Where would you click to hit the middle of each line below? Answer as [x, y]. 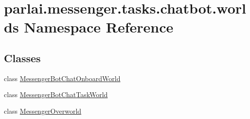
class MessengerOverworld [43, 110]
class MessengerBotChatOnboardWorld [62, 78]
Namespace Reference [99, 27]
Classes [22, 58]
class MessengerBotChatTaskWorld [56, 94]
